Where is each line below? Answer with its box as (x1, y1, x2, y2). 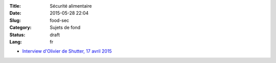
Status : (9, 31, 26, 38)
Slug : (9, 17, 21, 23)
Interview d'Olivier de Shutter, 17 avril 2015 (22, 48, 112, 54)
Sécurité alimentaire (50, 3, 92, 9)
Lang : (9, 38, 22, 45)
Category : (9, 25, 32, 31)
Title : (9, 3, 21, 9)
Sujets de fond (50, 25, 81, 31)
